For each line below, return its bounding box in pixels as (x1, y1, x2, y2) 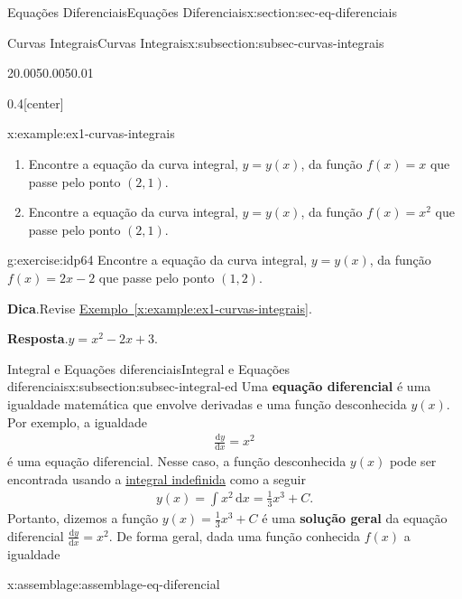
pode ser (389, 452, 437, 471)
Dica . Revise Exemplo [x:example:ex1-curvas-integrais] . (7, 298, 312, 317)
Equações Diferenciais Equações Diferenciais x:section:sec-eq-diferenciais (7, 3, 397, 21)
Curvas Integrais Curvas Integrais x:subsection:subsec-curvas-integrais (7, 33, 384, 51)
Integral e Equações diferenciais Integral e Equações (7, 359, 290, 378)
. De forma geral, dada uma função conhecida (108, 526, 361, 545)
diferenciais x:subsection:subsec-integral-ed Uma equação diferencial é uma (7, 377, 431, 396)
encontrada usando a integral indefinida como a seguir (7, 469, 306, 488)
